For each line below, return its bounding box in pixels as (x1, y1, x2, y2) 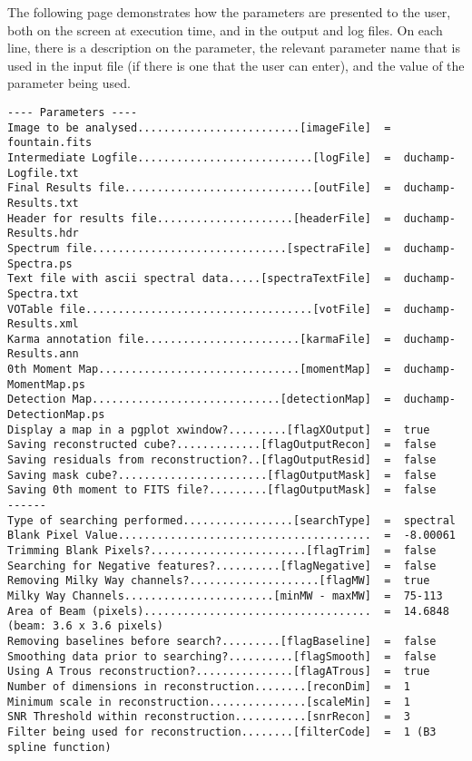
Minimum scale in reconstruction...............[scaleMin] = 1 (7, 695, 410, 708)
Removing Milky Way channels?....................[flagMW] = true (7, 574, 430, 588)
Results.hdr (7, 227, 79, 240)
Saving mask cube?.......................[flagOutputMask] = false (7, 468, 437, 482)
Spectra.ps (7, 257, 73, 270)
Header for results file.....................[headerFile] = (7, 211, 391, 225)
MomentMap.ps (7, 377, 85, 391)
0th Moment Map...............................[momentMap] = (7, 363, 391, 376)
